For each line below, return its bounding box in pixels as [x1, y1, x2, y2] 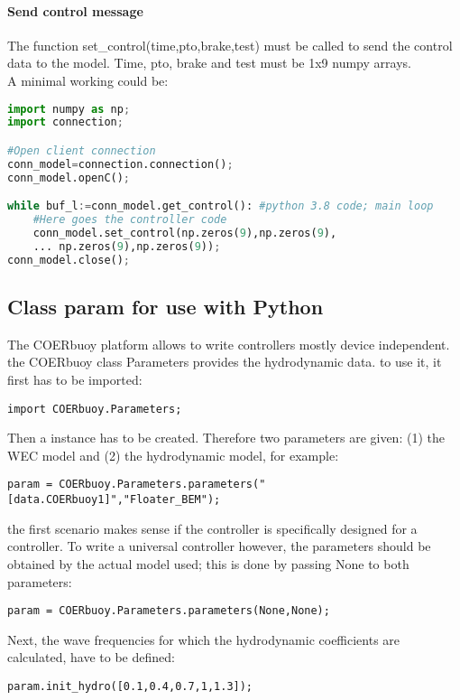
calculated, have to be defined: [7, 648, 175, 667]
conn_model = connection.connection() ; [7, 157, 234, 171]
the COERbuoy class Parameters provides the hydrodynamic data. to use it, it [7, 352, 442, 371]
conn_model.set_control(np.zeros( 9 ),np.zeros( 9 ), [32, 227, 337, 240]
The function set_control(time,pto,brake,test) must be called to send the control [7, 35, 453, 54]
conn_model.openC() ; [7, 171, 131, 184]
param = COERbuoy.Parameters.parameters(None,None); [7, 604, 330, 618]
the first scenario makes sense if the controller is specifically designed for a [7, 518, 418, 537]
